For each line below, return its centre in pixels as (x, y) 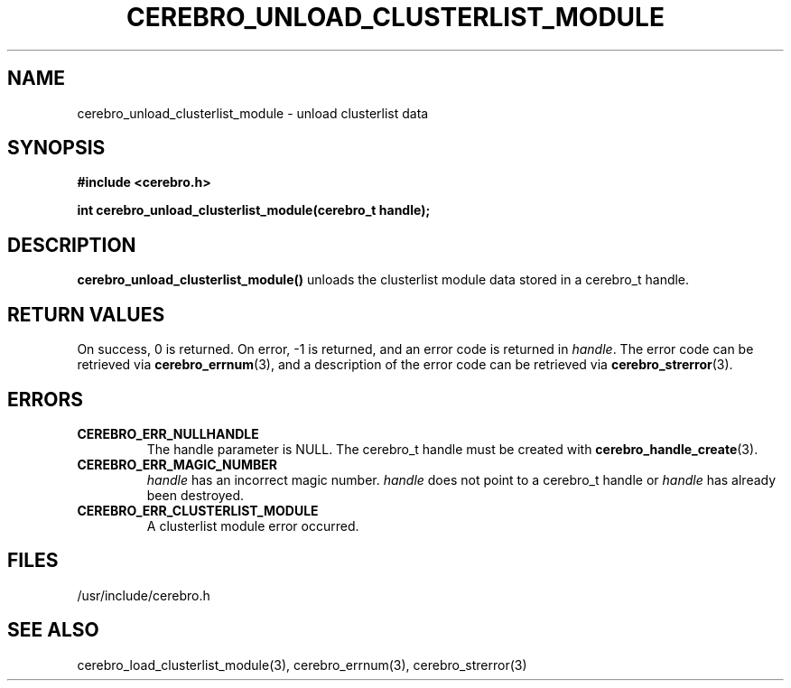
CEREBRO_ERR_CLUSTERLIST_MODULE (198, 510)
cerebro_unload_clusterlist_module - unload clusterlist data (253, 113)
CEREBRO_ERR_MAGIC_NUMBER (177, 464)
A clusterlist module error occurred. (253, 525)
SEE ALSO (53, 630)
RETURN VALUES (86, 314)
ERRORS (46, 399)
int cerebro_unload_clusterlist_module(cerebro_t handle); (254, 210)
